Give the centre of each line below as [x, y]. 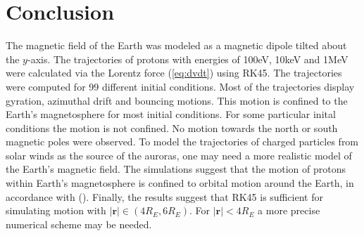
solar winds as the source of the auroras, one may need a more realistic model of [179, 155]
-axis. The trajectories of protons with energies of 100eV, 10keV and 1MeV [188, 59]
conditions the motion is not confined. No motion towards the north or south [172, 127]
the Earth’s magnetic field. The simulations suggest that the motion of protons [176, 169]
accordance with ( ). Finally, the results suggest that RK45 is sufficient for [164, 196]
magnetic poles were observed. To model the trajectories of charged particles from [182, 142]
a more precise [289, 210]
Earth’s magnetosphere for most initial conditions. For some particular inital [171, 114]
